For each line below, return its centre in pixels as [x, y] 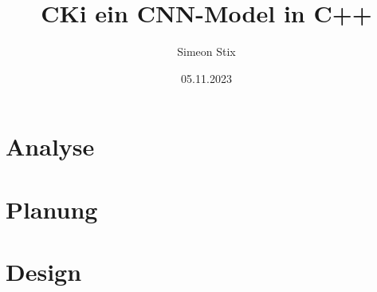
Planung [52, 209]
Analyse [50, 146]
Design [44, 272]
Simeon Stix [206, 51]
